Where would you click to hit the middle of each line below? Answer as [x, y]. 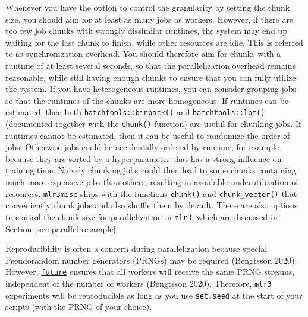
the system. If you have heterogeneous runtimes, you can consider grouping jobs [151, 89]
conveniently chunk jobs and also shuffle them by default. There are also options [152, 205]
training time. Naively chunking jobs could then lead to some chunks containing [151, 170]
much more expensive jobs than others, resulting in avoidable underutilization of [152, 182]
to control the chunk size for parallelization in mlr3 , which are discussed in [142, 216]
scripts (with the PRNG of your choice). [79, 307]
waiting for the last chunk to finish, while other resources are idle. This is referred [154, 42]
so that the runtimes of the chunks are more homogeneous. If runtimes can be [147, 100]
